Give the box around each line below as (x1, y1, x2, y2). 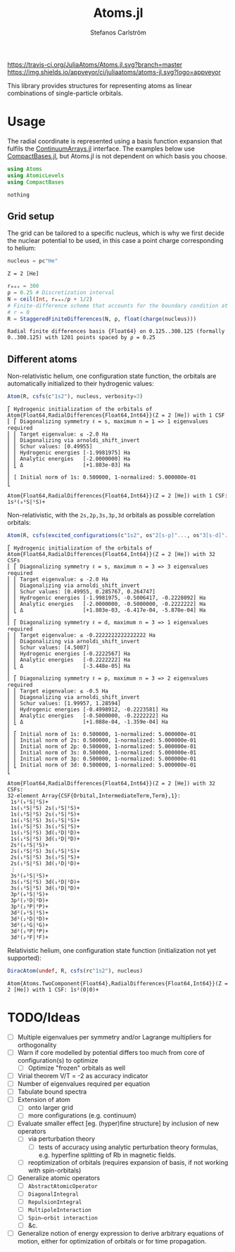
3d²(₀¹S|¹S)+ (10, 909, 49, 916)
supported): (7, 954, 42, 962)
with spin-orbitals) (27, 1166, 82, 1175)
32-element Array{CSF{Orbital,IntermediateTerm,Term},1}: (7, 792, 181, 799)
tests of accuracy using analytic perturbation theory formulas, (38, 1142, 219, 1151)
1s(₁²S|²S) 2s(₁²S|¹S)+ (10, 804, 80, 811)
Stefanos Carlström (90, 28, 146, 37)
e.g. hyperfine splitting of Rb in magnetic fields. (38, 1151, 177, 1159)
